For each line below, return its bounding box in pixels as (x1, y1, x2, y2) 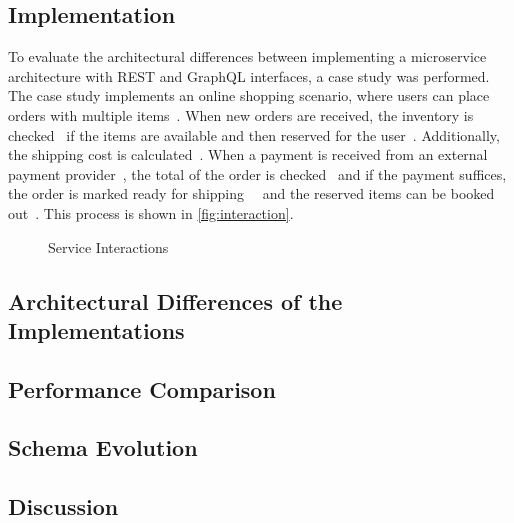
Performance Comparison (8, 373, 276, 404)
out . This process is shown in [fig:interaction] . (8, 202, 294, 223)
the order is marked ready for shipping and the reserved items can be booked (8, 183, 495, 204)
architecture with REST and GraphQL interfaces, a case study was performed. (8, 65, 490, 86)
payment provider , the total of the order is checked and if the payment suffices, (8, 163, 507, 184)
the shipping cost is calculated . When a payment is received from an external (8, 144, 488, 165)
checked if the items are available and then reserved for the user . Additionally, (8, 124, 500, 145)
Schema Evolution (8, 432, 198, 463)
